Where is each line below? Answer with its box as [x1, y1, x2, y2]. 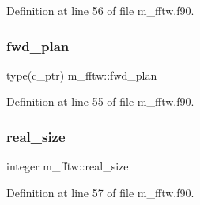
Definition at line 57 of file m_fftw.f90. [6, 184, 194, 200]
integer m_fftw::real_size [6, 158, 129, 174]
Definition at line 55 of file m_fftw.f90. [6, 93, 194, 110]
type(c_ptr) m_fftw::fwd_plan [6, 66, 157, 83]
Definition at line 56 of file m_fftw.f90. [6, 2, 194, 18]
